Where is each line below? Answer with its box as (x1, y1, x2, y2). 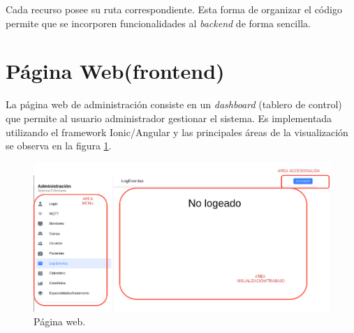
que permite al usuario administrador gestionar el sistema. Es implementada (6, 110, 332, 125)
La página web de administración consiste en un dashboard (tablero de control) (6, 97, 342, 112)
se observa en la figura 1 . (6, 138, 112, 153)
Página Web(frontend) (6, 57, 225, 85)
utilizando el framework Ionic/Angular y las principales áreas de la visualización (6, 124, 348, 139)
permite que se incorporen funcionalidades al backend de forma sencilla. (6, 15, 311, 30)
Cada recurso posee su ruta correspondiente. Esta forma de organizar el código (6, 2, 342, 16)
